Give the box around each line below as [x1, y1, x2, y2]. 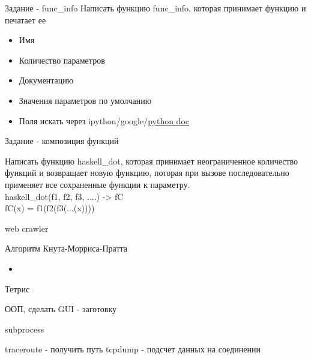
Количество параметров [19, 53, 105, 66]
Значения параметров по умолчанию [19, 94, 152, 106]
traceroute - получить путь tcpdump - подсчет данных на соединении [5, 343, 261, 355]
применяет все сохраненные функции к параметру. [5, 178, 190, 190]
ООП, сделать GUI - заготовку [5, 303, 117, 315]
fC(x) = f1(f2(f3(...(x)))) [5, 202, 95, 214]
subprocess [5, 322, 44, 335]
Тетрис [5, 282, 30, 295]
